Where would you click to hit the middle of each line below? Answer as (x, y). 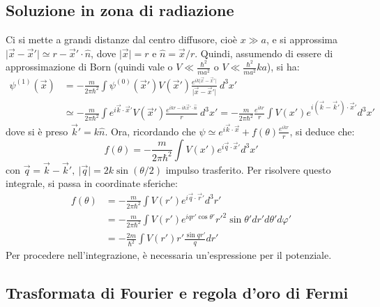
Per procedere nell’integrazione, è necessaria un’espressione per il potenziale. (169, 255)
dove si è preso (37, 131)
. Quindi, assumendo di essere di (264, 53)
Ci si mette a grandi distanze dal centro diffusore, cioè (122, 39)
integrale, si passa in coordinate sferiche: (92, 183)
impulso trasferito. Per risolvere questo (248, 169)
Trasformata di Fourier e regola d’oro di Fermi (177, 293)
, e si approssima (302, 39)
